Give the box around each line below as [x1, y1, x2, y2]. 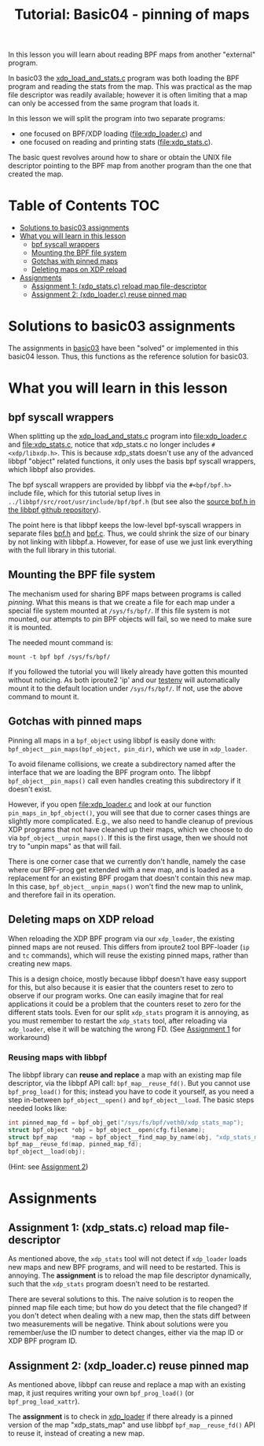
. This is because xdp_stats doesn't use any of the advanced [57, 448, 254, 458]
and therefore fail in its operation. [8, 890, 116, 899]
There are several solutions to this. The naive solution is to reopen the [8, 1294, 234, 1304]
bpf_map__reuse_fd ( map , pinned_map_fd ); [8, 1141, 143, 1149]
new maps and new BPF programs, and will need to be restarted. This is [8, 1263, 241, 1272]
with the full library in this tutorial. [8, 545, 116, 555]
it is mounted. [8, 622, 53, 632]
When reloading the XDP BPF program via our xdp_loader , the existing [8, 934, 235, 943]
